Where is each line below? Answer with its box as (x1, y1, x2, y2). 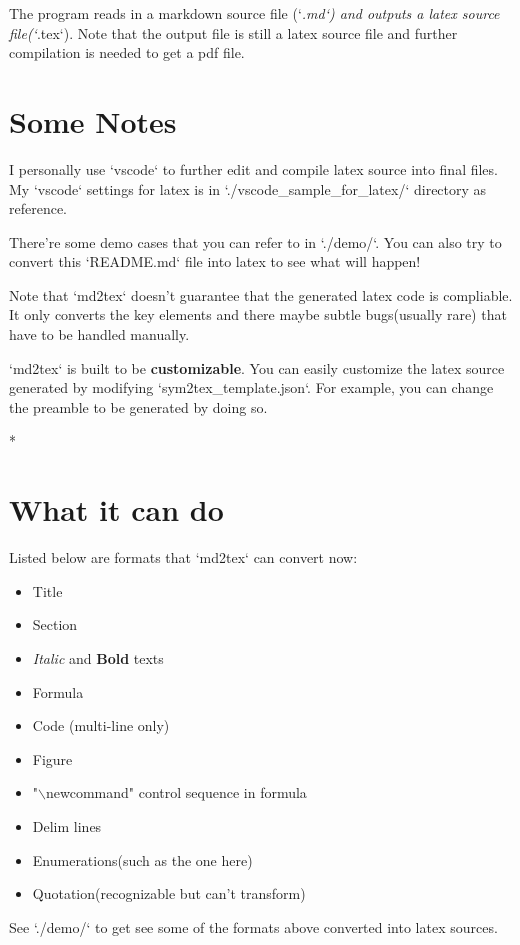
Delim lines (32, 815, 102, 836)
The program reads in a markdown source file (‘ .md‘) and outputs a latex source (9, 3, 500, 23)
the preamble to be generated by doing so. (9, 396, 268, 417)
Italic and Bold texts (32, 647, 164, 668)
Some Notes (9, 100, 177, 141)
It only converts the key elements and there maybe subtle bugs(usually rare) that (9, 304, 507, 325)
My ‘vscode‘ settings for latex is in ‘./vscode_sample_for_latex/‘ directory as (9, 178, 487, 199)
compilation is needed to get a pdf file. (9, 42, 245, 63)
